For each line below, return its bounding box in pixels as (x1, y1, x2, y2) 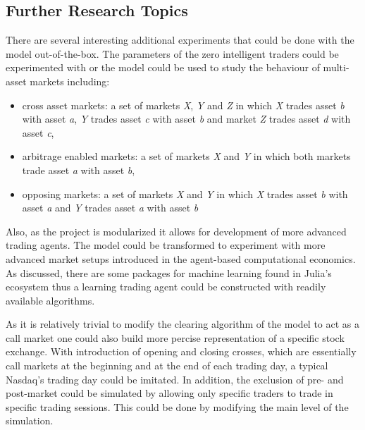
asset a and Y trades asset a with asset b (22, 200, 199, 215)
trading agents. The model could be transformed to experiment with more (6, 238, 326, 252)
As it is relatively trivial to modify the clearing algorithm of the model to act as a (6, 317, 360, 331)
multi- (323, 60, 349, 75)
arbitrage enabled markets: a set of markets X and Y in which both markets (22, 149, 351, 164)
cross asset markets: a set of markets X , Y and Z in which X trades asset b (22, 97, 345, 112)
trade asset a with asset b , (22, 162, 135, 177)
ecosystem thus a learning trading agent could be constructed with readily (6, 279, 326, 294)
